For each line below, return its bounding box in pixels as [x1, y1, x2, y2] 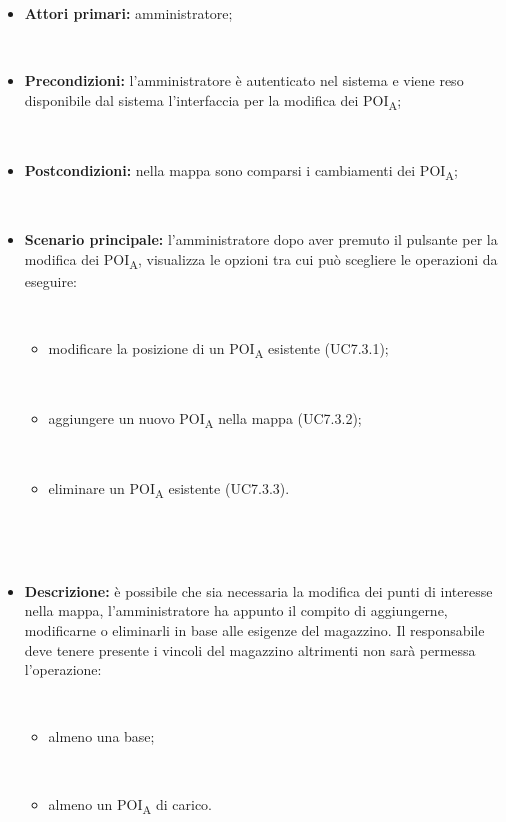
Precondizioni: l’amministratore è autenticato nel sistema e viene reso [24, 70, 464, 91]
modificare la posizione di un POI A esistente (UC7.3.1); [48, 338, 389, 361]
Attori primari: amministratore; [24, 3, 233, 23]
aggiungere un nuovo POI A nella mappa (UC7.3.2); [48, 407, 362, 431]
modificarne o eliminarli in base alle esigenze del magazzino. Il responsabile [24, 620, 485, 641]
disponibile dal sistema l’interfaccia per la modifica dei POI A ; [24, 89, 402, 113]
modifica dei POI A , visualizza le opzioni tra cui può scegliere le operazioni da [24, 248, 498, 272]
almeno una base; [48, 726, 155, 747]
